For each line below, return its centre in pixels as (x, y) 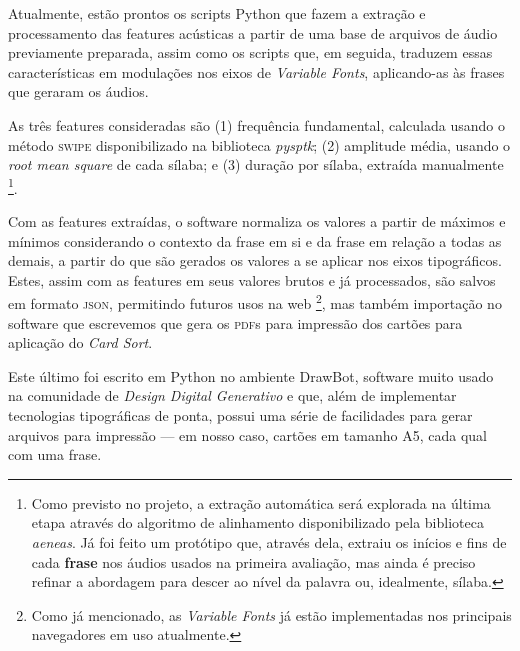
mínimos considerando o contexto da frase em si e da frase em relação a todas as (255, 240)
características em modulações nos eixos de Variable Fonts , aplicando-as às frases (256, 71)
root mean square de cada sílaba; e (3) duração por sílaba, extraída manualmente (256, 164)
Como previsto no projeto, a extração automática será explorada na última (261, 502)
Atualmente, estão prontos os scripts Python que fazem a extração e (217, 13)
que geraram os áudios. (78, 91)
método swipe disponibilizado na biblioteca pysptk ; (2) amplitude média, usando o (259, 144)
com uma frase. (55, 454)
